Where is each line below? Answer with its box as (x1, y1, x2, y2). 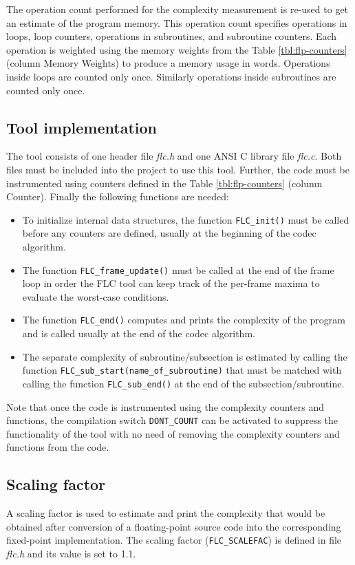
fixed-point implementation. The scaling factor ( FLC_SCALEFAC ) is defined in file (6, 533, 342, 547)
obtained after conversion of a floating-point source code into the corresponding (6, 519, 341, 533)
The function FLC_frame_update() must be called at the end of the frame (22, 262, 334, 277)
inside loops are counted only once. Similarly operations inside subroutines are (6, 69, 336, 83)
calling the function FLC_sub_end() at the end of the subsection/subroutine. (22, 376, 345, 390)
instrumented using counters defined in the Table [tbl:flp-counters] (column (6, 175, 323, 190)
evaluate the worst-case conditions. (22, 289, 169, 303)
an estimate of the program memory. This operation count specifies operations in (6, 15, 347, 30)
